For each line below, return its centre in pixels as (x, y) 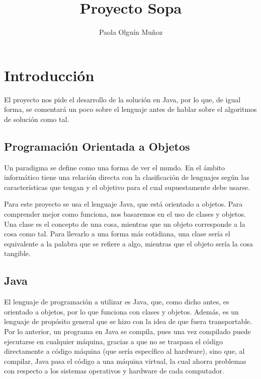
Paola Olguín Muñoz (131, 32)
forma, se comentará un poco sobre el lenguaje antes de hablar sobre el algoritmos (130, 109)
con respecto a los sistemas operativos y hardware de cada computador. (114, 371)
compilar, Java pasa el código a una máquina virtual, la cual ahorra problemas (125, 361)
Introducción (49, 75)
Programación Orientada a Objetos (97, 146)
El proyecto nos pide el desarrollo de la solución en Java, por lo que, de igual (122, 99)
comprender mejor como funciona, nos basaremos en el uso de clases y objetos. (125, 214)
